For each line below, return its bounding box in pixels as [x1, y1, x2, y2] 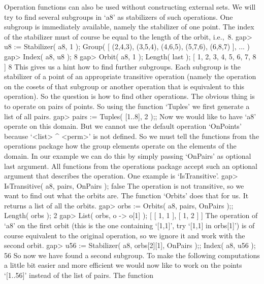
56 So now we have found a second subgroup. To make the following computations [4, 250, 260, 260]
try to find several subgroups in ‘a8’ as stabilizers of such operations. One [4, 11, 233, 22]
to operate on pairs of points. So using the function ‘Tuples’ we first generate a [4, 100, 250, 111]
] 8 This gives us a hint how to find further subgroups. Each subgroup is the [4, 61, 241, 72]
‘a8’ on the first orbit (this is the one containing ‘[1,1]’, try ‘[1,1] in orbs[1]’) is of [4, 220, 255, 231]
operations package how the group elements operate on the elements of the [4, 140, 237, 151]
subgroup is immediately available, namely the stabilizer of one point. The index [4, 21, 254, 32]
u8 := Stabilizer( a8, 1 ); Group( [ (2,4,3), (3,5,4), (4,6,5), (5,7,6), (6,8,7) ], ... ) [4, 41, 250, 52]
